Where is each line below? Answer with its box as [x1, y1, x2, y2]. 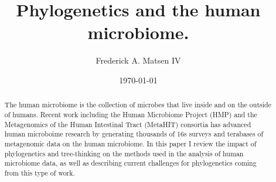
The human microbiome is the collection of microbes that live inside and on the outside [4, 100, 271, 110]
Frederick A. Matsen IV [96, 54, 181, 66]
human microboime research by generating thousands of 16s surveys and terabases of [4, 129, 264, 139]
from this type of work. [4, 167, 75, 177]
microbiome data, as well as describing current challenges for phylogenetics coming [4, 158, 257, 168]
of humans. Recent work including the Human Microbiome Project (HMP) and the [4, 109, 257, 119]
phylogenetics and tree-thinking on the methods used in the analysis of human [4, 148, 244, 158]
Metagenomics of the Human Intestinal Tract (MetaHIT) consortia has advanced [4, 119, 251, 129]
